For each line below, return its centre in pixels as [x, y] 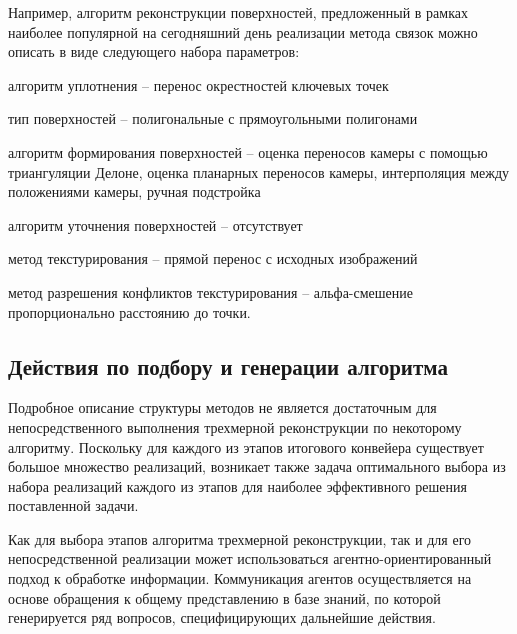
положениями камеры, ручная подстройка [134, 191]
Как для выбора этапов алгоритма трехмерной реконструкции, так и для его [240, 538]
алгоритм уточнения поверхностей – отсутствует [155, 224]
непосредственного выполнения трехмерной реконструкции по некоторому [235, 426]
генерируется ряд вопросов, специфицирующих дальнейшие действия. [222, 617]
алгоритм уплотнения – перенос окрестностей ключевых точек [198, 84]
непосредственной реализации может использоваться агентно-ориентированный [250, 558]
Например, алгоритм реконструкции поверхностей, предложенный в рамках [238, 12]
